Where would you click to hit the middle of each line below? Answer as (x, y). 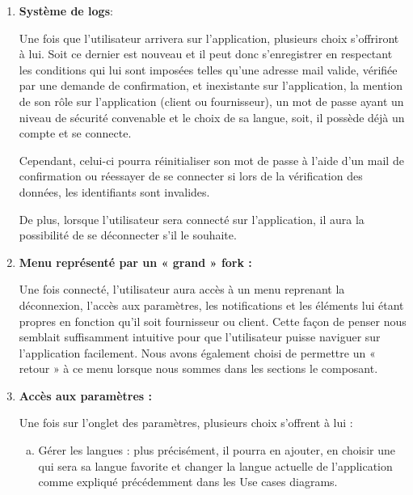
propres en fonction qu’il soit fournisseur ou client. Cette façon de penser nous (213, 321)
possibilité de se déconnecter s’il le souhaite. (128, 235)
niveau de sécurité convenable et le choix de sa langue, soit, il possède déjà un (212, 117)
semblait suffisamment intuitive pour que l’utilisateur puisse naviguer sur (200, 337)
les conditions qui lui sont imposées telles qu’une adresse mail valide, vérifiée (208, 69)
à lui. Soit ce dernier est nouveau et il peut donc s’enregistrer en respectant (206, 54)
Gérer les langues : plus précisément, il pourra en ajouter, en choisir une (217, 450)
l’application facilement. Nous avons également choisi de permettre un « (197, 352)
